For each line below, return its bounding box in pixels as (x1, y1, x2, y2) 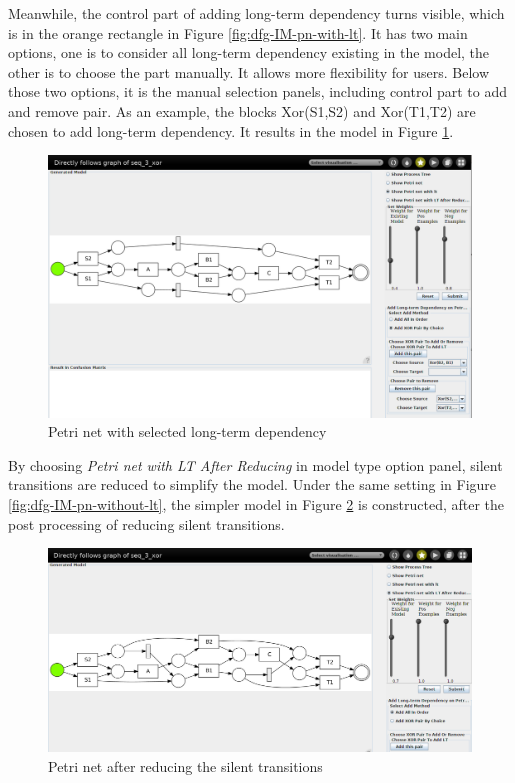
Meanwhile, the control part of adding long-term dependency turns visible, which (8, 3, 505, 23)
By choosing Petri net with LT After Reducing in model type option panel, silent (8, 454, 503, 475)
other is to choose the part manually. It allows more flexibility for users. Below (8, 61, 490, 82)
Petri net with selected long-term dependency (48, 421, 327, 442)
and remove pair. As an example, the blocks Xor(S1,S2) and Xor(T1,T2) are (8, 100, 476, 121)
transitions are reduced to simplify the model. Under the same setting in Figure (8, 474, 497, 495)
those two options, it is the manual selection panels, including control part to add (8, 81, 508, 102)
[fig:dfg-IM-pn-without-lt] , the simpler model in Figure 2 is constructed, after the (8, 494, 505, 515)
